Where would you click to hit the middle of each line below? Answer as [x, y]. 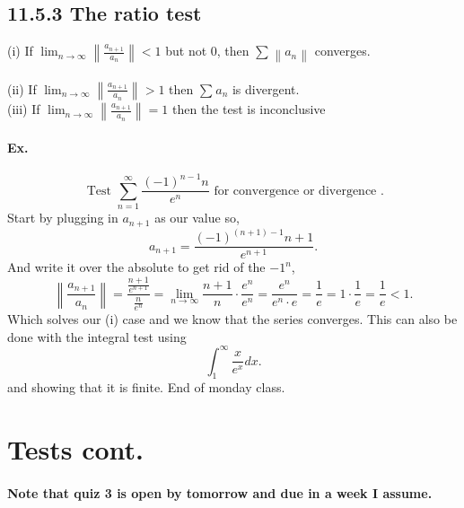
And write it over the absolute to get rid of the [136, 267]
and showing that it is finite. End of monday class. [146, 387]
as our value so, [197, 218]
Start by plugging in [63, 218]
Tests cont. [75, 449]
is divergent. [266, 88]
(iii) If [24, 109]
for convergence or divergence [295, 191]
